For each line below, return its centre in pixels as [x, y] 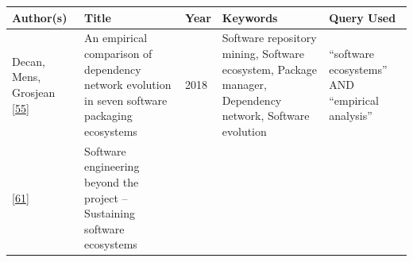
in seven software [126, 100]
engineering [112, 166]
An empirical [116, 38]
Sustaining [110, 213]
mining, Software [263, 53]
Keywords [250, 17]
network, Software [266, 116]
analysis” [351, 116]
